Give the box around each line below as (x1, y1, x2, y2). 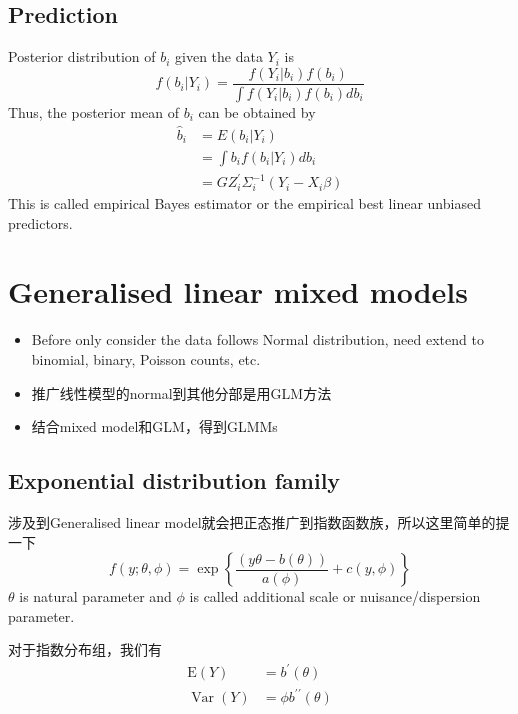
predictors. (8, 212, 73, 233)
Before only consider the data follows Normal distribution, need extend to (31, 329, 484, 350)
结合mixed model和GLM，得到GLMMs (31, 416, 278, 437)
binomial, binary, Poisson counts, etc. (31, 349, 261, 370)
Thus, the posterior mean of (8, 101, 179, 122)
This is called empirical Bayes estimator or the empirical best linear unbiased (8, 193, 481, 214)
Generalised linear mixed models (8, 271, 468, 312)
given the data (175, 46, 263, 67)
